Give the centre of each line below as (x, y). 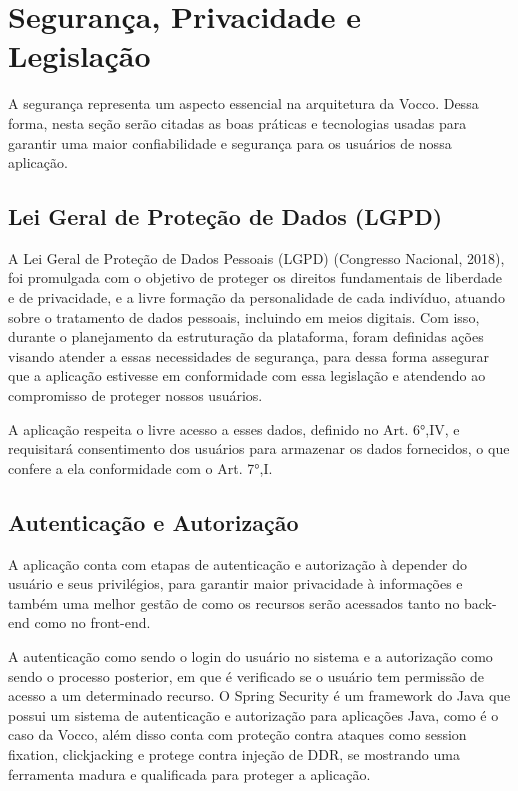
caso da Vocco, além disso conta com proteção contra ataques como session (237, 734)
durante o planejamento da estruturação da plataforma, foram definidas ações (246, 336)
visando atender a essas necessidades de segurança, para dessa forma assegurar (248, 355)
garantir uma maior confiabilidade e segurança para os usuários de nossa (230, 142)
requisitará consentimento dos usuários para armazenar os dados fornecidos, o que (259, 448)
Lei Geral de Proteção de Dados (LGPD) (225, 216)
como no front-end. (92, 622)
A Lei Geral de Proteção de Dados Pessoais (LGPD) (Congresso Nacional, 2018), (256, 257)
